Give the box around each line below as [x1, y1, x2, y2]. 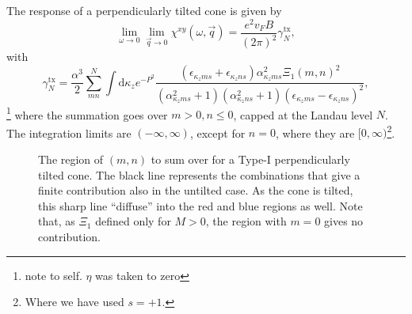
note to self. [25, 267, 82, 283]
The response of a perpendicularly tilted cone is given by [6, 2, 282, 18]
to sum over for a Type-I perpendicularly [151, 151, 350, 168]
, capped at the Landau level [233, 106, 373, 123]
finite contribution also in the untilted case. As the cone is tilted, [38, 182, 353, 199]
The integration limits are [6, 124, 132, 141]
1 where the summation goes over [6, 104, 168, 123]
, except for [189, 124, 246, 141]
